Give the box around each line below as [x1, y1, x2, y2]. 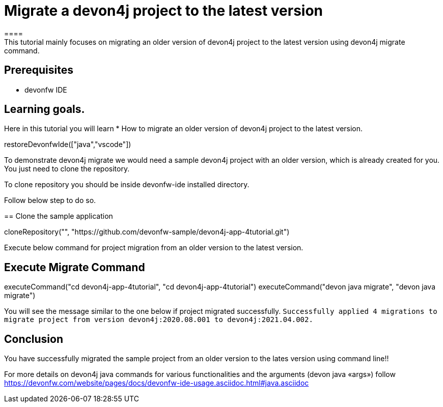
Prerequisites [4, 64, 73, 77]
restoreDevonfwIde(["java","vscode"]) [4, 140, 131, 149]
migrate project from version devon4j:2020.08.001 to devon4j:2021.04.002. [4, 315, 313, 324]
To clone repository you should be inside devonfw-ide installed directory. [4, 180, 250, 189]
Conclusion [4, 332, 64, 345]
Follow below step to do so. [4, 196, 96, 205]
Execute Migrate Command [4, 260, 145, 274]
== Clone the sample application [4, 212, 113, 221]
